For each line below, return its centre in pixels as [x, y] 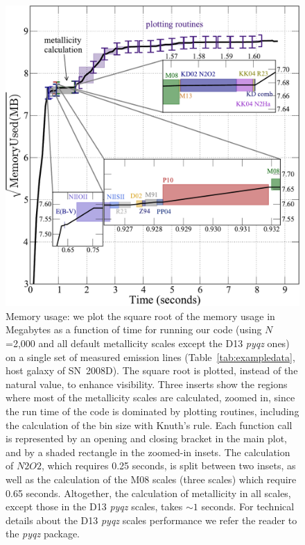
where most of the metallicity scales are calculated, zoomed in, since [150, 397]
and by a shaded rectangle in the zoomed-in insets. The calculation [148, 452]
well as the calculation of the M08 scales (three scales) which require [151, 479]
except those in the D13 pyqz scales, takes [94, 506]
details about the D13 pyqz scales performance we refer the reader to [151, 520]
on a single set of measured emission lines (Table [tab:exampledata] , [150, 357]
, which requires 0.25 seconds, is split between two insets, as [168, 466]
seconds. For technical [248, 506]
